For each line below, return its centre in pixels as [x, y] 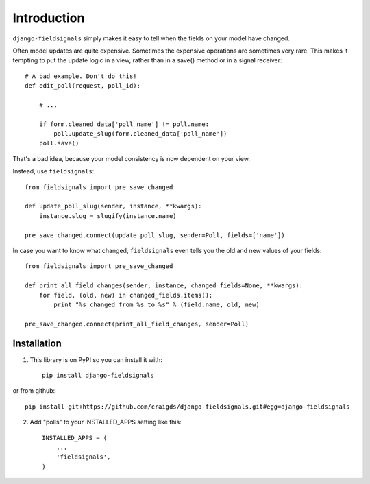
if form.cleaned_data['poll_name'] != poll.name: [124, 124]
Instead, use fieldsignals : [53, 171]
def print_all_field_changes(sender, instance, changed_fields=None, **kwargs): [164, 286]
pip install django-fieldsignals [98, 375]
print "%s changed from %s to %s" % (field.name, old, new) [157, 304]
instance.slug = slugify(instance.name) [108, 216]
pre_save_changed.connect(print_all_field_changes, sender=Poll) [137, 324]
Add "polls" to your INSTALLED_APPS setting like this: [106, 422]
